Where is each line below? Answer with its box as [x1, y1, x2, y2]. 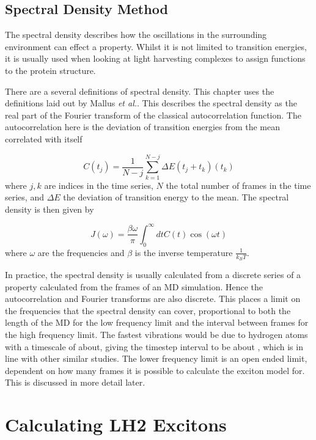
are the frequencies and [37, 246, 125, 258]
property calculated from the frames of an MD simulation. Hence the [5, 280, 263, 293]
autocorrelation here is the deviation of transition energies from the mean [5, 120, 281, 133]
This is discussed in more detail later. [5, 376, 145, 389]
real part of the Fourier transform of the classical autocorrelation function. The [5, 108, 301, 121]
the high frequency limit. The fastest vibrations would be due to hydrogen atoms [5, 328, 308, 340]
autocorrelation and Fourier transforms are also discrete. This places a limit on [5, 292, 301, 305]
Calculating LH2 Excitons [5, 412, 227, 437]
